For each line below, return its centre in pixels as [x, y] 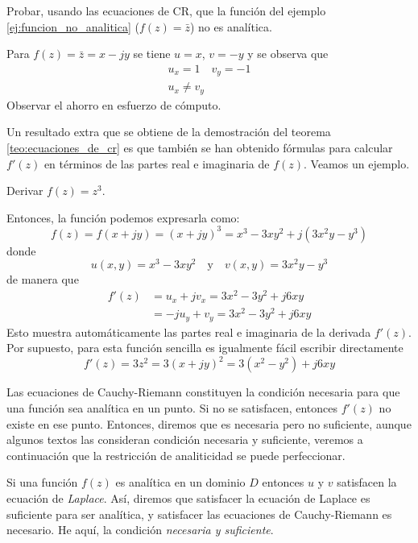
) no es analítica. [231, 26]
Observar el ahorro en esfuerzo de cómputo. [114, 104]
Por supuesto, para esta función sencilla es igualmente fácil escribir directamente [205, 348]
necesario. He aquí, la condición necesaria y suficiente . [140, 530]
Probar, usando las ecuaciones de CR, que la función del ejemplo [166, 10]
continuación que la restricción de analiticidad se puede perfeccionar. [176, 455]
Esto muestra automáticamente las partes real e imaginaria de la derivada [189, 332]
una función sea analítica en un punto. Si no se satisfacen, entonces [172, 408]
